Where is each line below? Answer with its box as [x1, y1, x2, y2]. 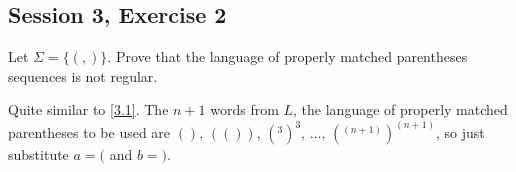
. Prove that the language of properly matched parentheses [107, 46, 468, 67]
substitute [8, 144, 69, 165]
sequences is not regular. [8, 65, 158, 86]
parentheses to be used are [8, 122, 171, 143]
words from [210, 99, 279, 120]
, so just [435, 122, 485, 143]
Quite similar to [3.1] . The [8, 99, 169, 120]
